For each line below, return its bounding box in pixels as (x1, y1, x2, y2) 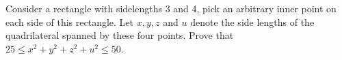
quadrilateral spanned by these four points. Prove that (5, 28, 234, 42)
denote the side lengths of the (190, 14, 315, 29)
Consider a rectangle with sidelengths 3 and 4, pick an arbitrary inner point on (5, 1, 337, 15)
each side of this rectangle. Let (5, 14, 134, 29)
